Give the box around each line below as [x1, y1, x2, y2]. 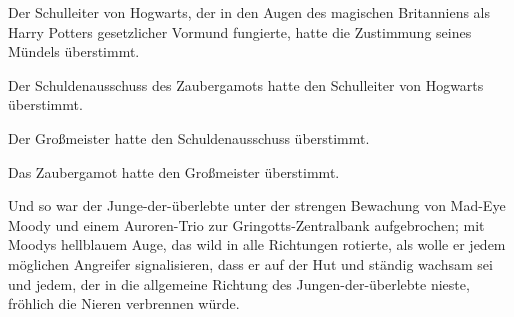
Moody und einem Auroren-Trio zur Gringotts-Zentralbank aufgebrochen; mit [8, 214, 485, 235]
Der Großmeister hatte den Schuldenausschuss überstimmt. [8, 127, 370, 148]
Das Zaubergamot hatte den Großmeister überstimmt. [8, 161, 340, 182]
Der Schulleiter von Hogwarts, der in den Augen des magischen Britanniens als [8, 2, 491, 22]
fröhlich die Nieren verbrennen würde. [8, 293, 240, 314]
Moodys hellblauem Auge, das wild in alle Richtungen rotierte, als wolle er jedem [8, 234, 506, 255]
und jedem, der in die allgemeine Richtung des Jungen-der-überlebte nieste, [8, 273, 470, 294]
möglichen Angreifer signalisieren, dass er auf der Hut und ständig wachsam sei [8, 253, 493, 274]
